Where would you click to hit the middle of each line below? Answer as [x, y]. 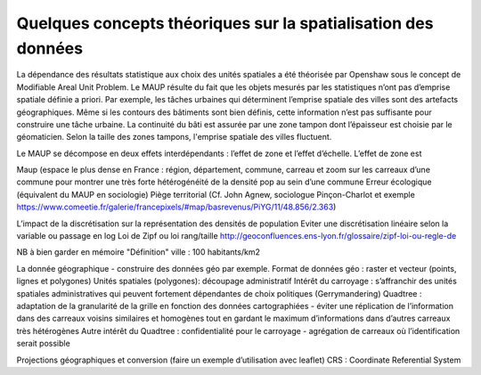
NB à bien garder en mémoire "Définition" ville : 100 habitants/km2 [138, 252]
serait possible [43, 344]
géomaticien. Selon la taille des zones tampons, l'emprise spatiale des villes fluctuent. [174, 137]
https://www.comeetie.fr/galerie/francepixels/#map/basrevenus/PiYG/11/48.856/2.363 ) [176, 207]
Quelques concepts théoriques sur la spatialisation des [225, 23]
